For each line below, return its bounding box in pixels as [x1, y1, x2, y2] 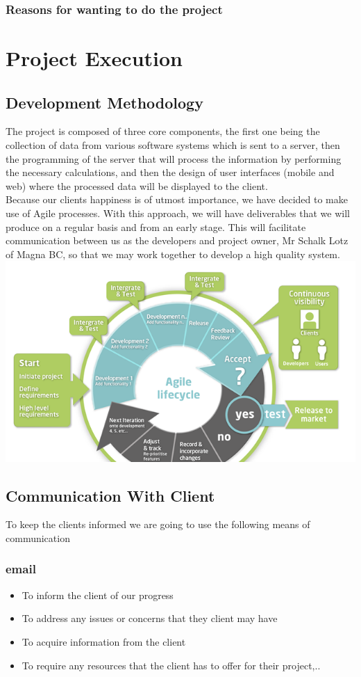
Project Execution [6, 44, 183, 72]
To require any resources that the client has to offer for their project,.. [22, 658, 321, 672]
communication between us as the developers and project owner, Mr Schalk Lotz [6, 233, 349, 248]
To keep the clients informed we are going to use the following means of [6, 517, 310, 532]
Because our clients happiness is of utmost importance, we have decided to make [6, 192, 348, 207]
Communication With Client [6, 484, 215, 506]
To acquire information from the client [22, 634, 186, 648]
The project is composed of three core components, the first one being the [6, 124, 320, 138]
